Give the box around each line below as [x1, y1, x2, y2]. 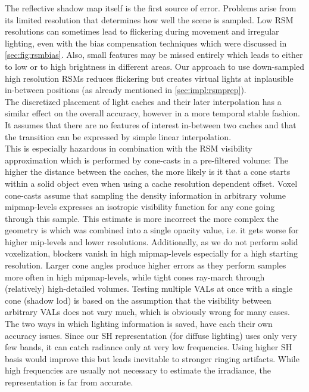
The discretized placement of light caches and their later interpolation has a [5, 95, 282, 107]
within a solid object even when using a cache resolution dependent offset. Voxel [5, 177, 298, 189]
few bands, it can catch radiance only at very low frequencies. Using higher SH [5, 341, 292, 353]
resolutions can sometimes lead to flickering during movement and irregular [5, 25, 279, 38]
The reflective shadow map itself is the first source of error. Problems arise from [5, 2, 296, 14]
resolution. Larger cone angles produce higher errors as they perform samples [5, 259, 286, 271]
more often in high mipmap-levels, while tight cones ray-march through [5, 270, 265, 283]
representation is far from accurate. [5, 376, 133, 388]
